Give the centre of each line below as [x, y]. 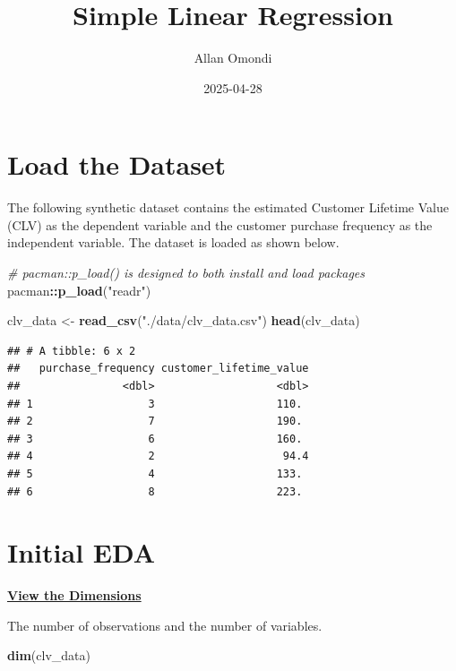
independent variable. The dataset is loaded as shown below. [173, 242]
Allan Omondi [233, 58]
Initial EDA [82, 552]
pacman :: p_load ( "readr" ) [79, 290]
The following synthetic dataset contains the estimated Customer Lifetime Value [228, 207]
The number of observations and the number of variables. [165, 625]
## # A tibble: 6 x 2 [72, 351]
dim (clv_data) [49, 655]
